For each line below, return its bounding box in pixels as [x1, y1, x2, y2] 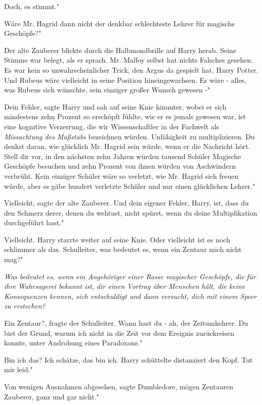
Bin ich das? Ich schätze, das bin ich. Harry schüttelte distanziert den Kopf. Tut [4, 354, 253, 365]
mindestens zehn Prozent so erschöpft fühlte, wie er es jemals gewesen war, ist [4, 111, 246, 122]
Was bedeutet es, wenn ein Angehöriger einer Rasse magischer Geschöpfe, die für [4, 271, 256, 281]
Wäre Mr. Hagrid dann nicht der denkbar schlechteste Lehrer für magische [4, 18, 235, 28]
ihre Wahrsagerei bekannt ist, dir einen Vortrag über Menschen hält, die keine [4, 281, 245, 291]
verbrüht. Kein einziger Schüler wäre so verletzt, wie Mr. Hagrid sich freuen [4, 170, 239, 181]
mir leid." [4, 364, 33, 375]
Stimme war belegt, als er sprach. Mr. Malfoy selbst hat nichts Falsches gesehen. [4, 55, 253, 65]
